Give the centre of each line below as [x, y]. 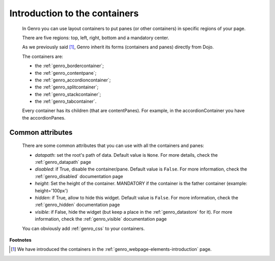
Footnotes [20, 240]
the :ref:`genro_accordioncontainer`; [73, 80]
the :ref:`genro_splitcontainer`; [67, 87]
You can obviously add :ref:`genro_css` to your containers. [84, 228]
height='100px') [51, 190]
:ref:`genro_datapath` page [63, 162]
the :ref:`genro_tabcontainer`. [66, 101]
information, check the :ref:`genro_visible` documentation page [101, 219]
